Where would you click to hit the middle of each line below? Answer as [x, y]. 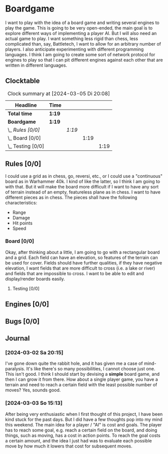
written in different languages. [36, 65]
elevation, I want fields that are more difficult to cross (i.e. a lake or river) [80, 268]
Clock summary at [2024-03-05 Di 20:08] [59, 93]
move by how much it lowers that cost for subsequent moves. [69, 446]
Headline [26, 105]
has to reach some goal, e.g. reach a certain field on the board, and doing [81, 430]
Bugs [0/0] [23, 321]
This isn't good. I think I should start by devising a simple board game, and [82, 374]
